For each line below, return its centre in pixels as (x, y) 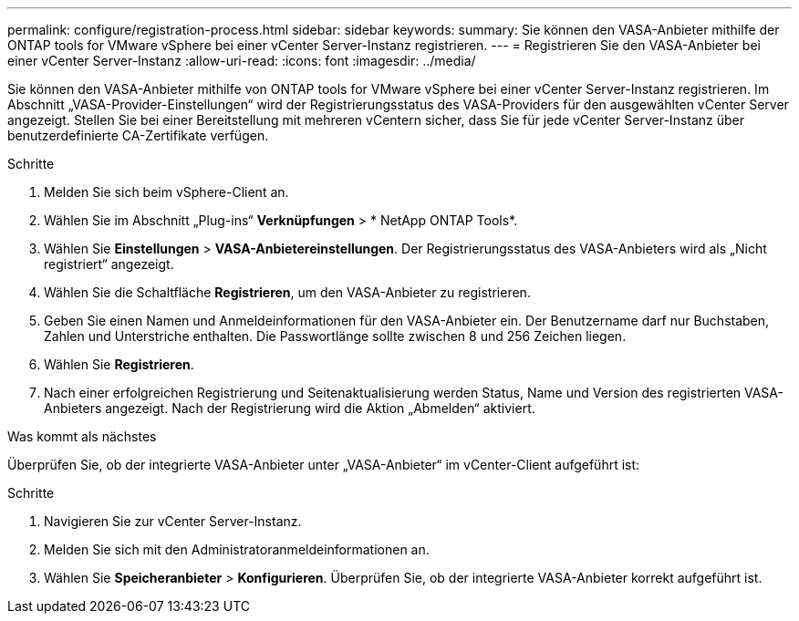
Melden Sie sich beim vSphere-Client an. (166, 192)
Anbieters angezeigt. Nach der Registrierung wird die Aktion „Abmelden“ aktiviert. (290, 408)
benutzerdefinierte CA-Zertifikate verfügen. (138, 135)
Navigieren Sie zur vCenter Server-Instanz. (173, 521)
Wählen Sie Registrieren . (119, 364)
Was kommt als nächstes (82, 436)
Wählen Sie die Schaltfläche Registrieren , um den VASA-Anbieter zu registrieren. (287, 292)
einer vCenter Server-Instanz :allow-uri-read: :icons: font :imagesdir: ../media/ (242, 61)
